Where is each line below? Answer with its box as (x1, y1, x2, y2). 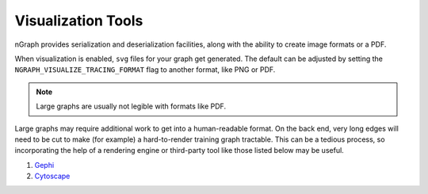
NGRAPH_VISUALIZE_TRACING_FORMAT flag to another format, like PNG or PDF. (14, 65, 276, 74)
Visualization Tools (14, 12, 143, 29)
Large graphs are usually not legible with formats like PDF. (36, 101, 226, 111)
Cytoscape (34, 171, 71, 181)
